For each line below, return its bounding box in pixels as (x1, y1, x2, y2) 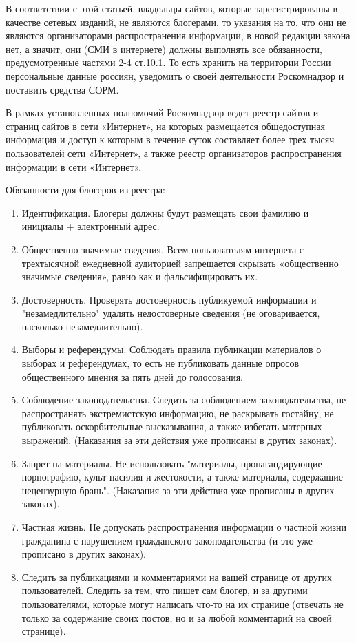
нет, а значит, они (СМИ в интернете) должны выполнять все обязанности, (6, 41, 322, 56)
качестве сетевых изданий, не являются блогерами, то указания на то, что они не (6, 14, 346, 29)
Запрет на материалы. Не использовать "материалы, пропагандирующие (21, 456, 322, 470)
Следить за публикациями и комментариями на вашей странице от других (21, 569, 332, 584)
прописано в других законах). (21, 547, 147, 561)
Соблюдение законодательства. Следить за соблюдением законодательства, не (21, 392, 346, 407)
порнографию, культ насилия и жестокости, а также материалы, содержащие (21, 470, 343, 484)
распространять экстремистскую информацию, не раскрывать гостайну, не (21, 405, 334, 420)
